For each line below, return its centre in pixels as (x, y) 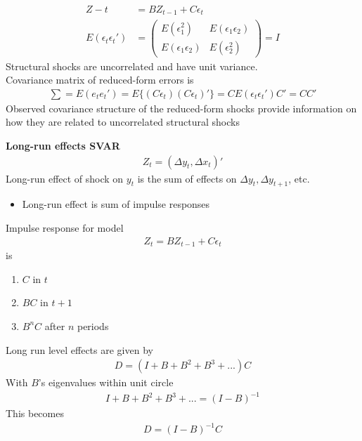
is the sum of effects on (187, 178)
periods (93, 325)
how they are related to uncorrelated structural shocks (123, 122)
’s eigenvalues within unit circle (106, 382)
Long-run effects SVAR (63, 146)
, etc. (299, 178)
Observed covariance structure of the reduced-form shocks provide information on (181, 108)
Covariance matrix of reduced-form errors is (100, 80)
